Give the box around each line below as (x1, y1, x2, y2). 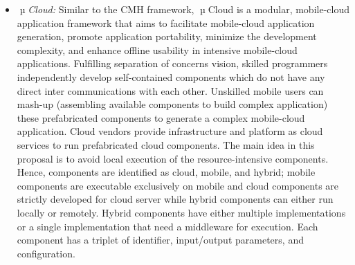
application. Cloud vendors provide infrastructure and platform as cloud (17, 124, 323, 138)
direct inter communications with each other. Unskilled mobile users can (17, 83, 324, 98)
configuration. (17, 246, 75, 260)
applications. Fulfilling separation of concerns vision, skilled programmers (17, 56, 328, 71)
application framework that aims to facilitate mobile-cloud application (17, 15, 315, 30)
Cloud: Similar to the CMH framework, (28, 2, 194, 16)
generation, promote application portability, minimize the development (17, 29, 317, 44)
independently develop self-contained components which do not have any (17, 69, 325, 84)
